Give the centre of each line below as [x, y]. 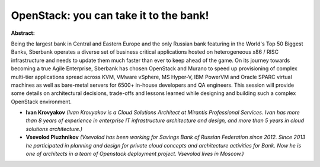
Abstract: [23, 33]
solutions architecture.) [54, 129]
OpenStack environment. [41, 101]
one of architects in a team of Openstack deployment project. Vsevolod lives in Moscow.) [135, 154]
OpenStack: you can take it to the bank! [110, 15]
